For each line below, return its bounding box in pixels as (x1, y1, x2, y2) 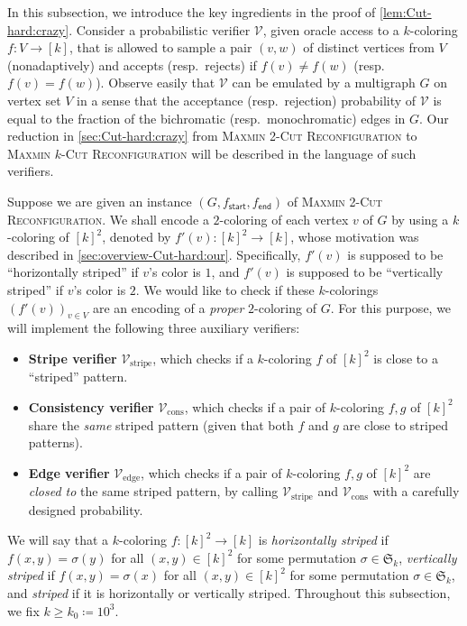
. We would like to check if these (135, 280, 315, 299)
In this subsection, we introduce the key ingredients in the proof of (7, 3, 376, 21)
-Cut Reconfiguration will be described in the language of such (61, 143, 417, 162)
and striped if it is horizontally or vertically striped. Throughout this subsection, (7, 584, 451, 602)
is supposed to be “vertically (286, 262, 444, 281)
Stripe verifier (28, 348, 117, 367)
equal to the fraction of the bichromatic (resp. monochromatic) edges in (7, 108, 406, 127)
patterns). (28, 433, 83, 452)
